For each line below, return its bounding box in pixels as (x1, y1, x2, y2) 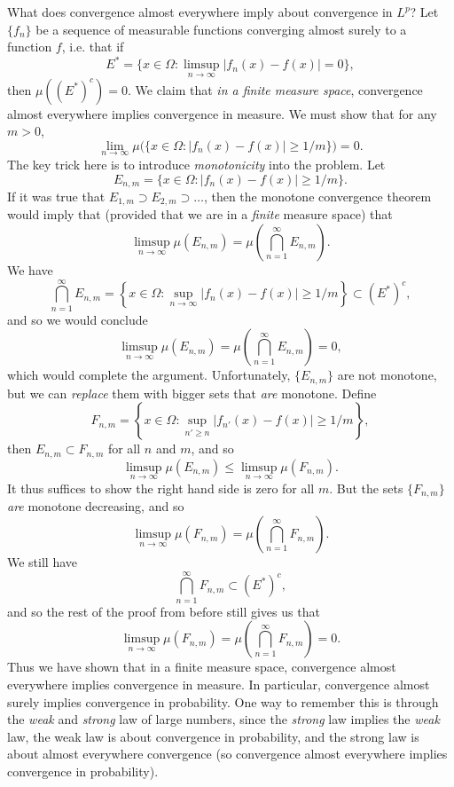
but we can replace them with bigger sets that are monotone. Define (7, 383, 377, 402)
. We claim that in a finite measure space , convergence (128, 80, 423, 98)
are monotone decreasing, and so (7, 497, 184, 515)
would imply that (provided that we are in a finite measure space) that (7, 205, 393, 224)
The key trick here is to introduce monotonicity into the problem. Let (7, 154, 386, 173)
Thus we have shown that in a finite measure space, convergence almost (7, 657, 396, 676)
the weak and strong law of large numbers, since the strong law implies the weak (7, 710, 440, 728)
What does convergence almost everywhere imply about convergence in (7, 3, 393, 20)
